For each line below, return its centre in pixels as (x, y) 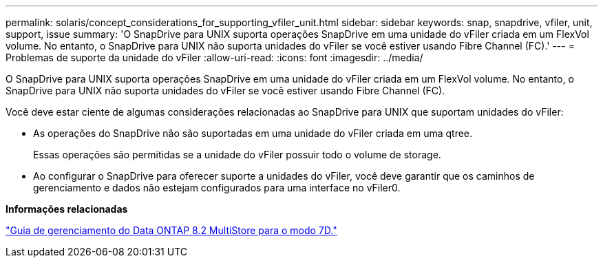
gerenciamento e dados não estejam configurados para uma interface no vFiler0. (217, 188)
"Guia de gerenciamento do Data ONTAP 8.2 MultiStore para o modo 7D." (171, 230)
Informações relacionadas (67, 209)
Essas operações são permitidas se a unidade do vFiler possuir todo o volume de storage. (237, 155)
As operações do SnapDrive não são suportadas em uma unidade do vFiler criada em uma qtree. (253, 133)
